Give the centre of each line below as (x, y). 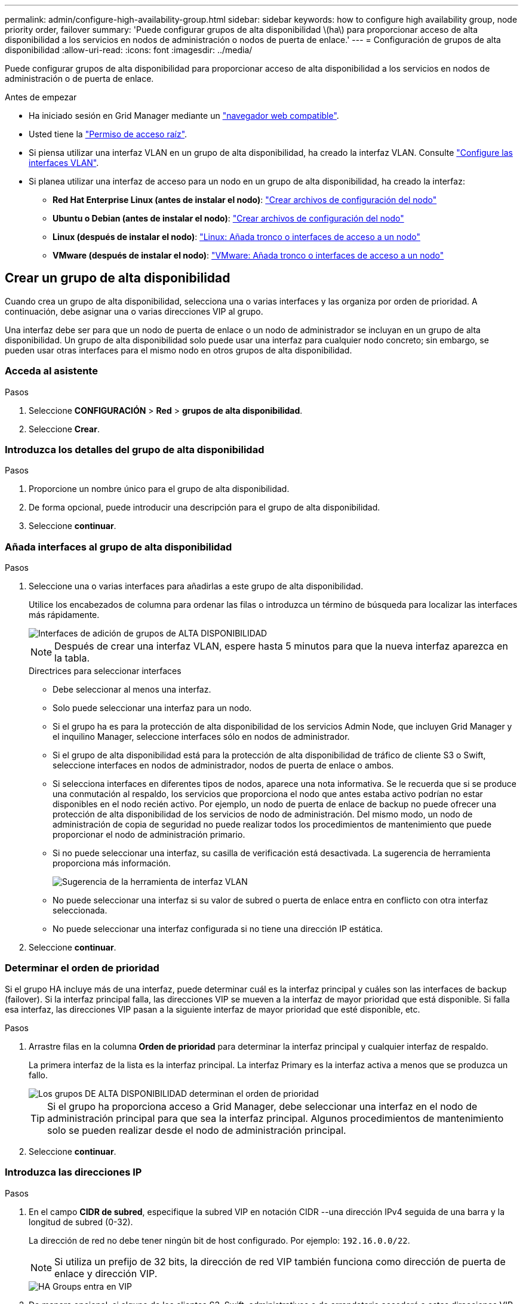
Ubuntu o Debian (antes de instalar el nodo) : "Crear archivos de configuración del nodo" (228, 218)
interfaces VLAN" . (64, 163)
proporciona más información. (112, 863)
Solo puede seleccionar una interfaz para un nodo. (152, 708)
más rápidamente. (64, 615)
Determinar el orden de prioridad (82, 968)
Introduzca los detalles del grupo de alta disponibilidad (135, 449)
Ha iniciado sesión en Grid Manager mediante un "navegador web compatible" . (184, 116)
